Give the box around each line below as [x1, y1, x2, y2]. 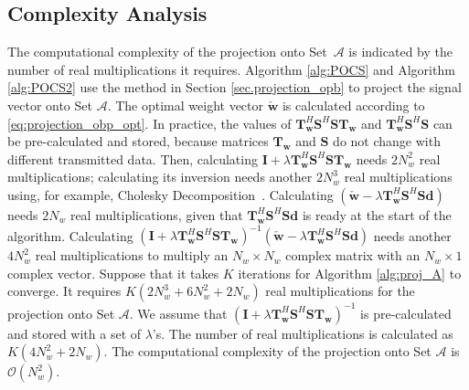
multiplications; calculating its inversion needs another [7, 167, 313, 186]
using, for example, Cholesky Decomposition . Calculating [7, 184, 334, 204]
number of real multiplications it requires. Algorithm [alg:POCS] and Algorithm [7, 59, 455, 79]
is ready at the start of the [302, 205, 452, 224]
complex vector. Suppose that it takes [7, 263, 219, 282]
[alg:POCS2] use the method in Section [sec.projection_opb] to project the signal [7, 78, 462, 97]
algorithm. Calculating [7, 226, 133, 245]
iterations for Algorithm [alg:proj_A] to [238, 263, 462, 282]
